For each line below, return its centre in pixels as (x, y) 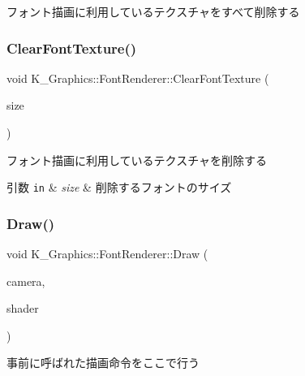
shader (23, 308)
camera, (26, 281)
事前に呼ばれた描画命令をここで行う (103, 363)
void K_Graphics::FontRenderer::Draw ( (107, 254)
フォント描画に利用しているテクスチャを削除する (137, 160)
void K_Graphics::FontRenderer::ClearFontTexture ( (138, 78)
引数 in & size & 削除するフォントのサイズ (119, 187)
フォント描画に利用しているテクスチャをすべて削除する (153, 11)
